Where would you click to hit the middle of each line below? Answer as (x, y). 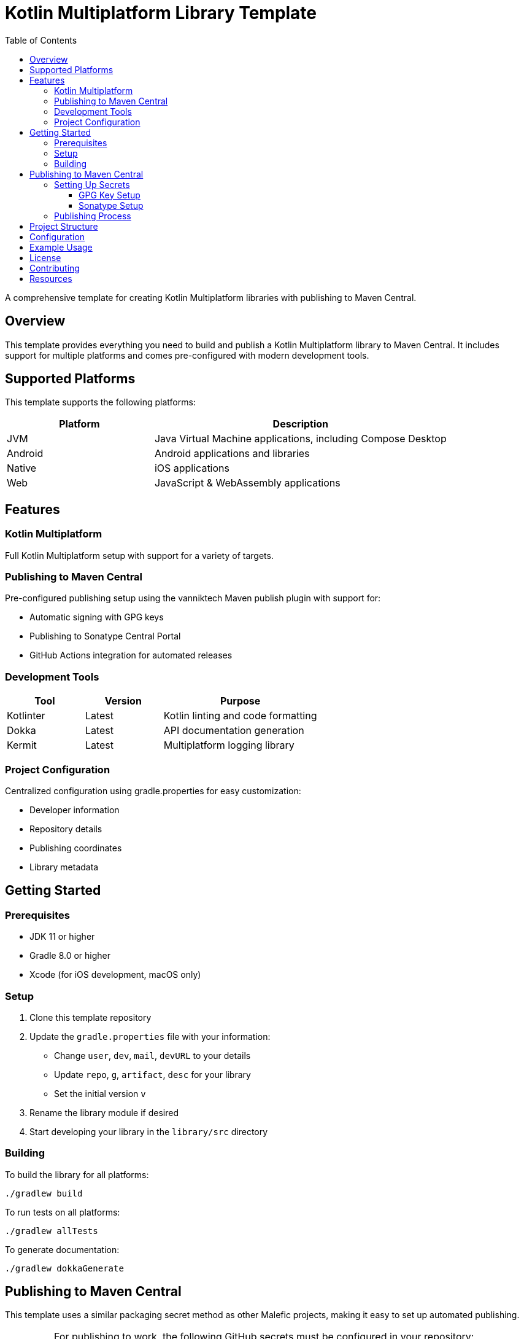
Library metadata (64, 867)
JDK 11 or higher (62, 937)
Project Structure (64, 226)
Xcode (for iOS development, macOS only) (115, 975)
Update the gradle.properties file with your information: (150, 1036)
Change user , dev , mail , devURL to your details (152, 1055)
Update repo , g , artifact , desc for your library (152, 1074)
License (45, 257)
